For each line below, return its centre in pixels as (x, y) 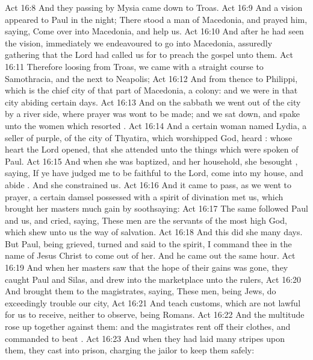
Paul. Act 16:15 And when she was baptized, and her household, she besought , (151, 161)
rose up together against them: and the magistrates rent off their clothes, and (148, 327)
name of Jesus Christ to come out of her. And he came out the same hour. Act (150, 255)
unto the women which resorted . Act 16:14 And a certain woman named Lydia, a (156, 125)
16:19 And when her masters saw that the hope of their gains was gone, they (147, 267)
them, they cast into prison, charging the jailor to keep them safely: (130, 350)
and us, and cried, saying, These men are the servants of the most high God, (146, 220)
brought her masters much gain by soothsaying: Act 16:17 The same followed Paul (156, 208)
